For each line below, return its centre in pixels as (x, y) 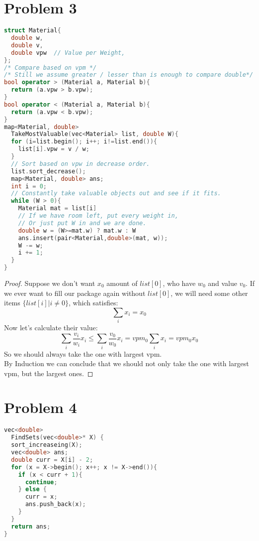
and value (222, 283)
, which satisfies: (93, 303)
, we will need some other (209, 293)
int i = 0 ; (29, 186)
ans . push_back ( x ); (55, 504)
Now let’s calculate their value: (51, 328)
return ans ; (31, 526)
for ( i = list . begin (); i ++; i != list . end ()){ (84, 142)
